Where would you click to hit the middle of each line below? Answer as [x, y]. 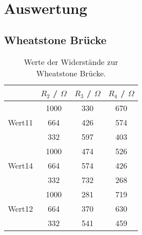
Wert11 [20, 122]
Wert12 [20, 208]
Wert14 [20, 165]
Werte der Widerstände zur [71, 61]
